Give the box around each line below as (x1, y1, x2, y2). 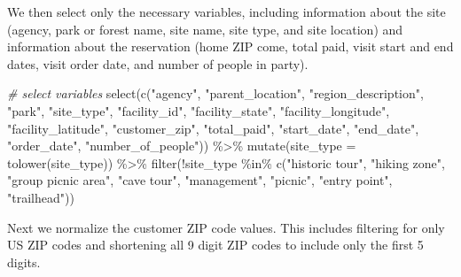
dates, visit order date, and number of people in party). (7, 54, 309, 73)
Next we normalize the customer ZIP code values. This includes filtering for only (7, 218, 445, 236)
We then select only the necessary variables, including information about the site (7, 3, 446, 20)
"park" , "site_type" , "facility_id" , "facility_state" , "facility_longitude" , (7, 101, 390, 119)
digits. (7, 252, 41, 271)
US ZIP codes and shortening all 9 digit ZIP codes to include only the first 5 (7, 235, 424, 254)
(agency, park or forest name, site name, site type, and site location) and (7, 19, 403, 38)
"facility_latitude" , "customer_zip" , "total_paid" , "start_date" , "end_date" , (7, 119, 419, 137)
